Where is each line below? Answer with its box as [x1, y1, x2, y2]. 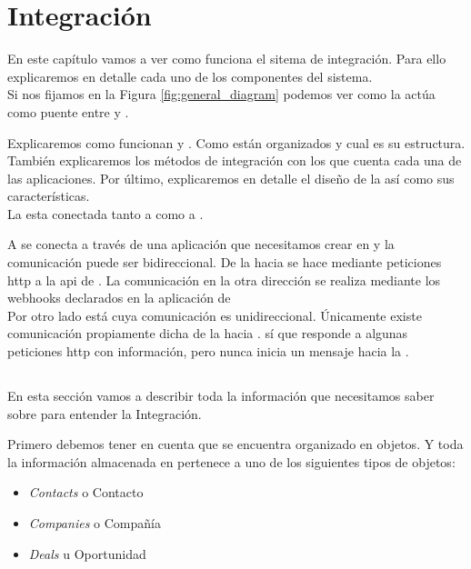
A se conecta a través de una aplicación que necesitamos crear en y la [7, 235, 395, 254]
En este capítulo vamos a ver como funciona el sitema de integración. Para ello [7, 49, 446, 68]
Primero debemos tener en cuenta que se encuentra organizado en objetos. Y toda [7, 434, 464, 454]
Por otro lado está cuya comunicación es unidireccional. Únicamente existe [7, 305, 422, 324]
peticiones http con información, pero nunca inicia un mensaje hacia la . [7, 342, 409, 361]
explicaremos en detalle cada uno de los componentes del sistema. [7, 66, 373, 85]
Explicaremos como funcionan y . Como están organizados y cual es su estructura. [7, 133, 466, 152]
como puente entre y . [7, 102, 129, 121]
